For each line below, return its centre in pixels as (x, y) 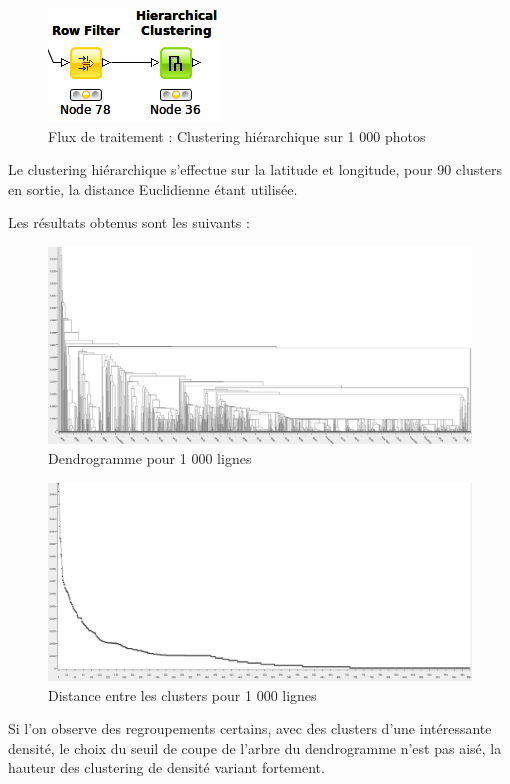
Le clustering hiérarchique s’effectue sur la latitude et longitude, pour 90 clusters (255, 169)
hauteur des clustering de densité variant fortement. (166, 767)
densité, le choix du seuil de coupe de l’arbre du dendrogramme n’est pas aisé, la (255, 747)
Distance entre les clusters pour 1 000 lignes (182, 694)
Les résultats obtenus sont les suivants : (129, 222)
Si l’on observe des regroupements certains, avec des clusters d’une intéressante (250, 728)
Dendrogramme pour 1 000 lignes (150, 458)
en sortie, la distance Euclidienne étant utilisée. (153, 188)
